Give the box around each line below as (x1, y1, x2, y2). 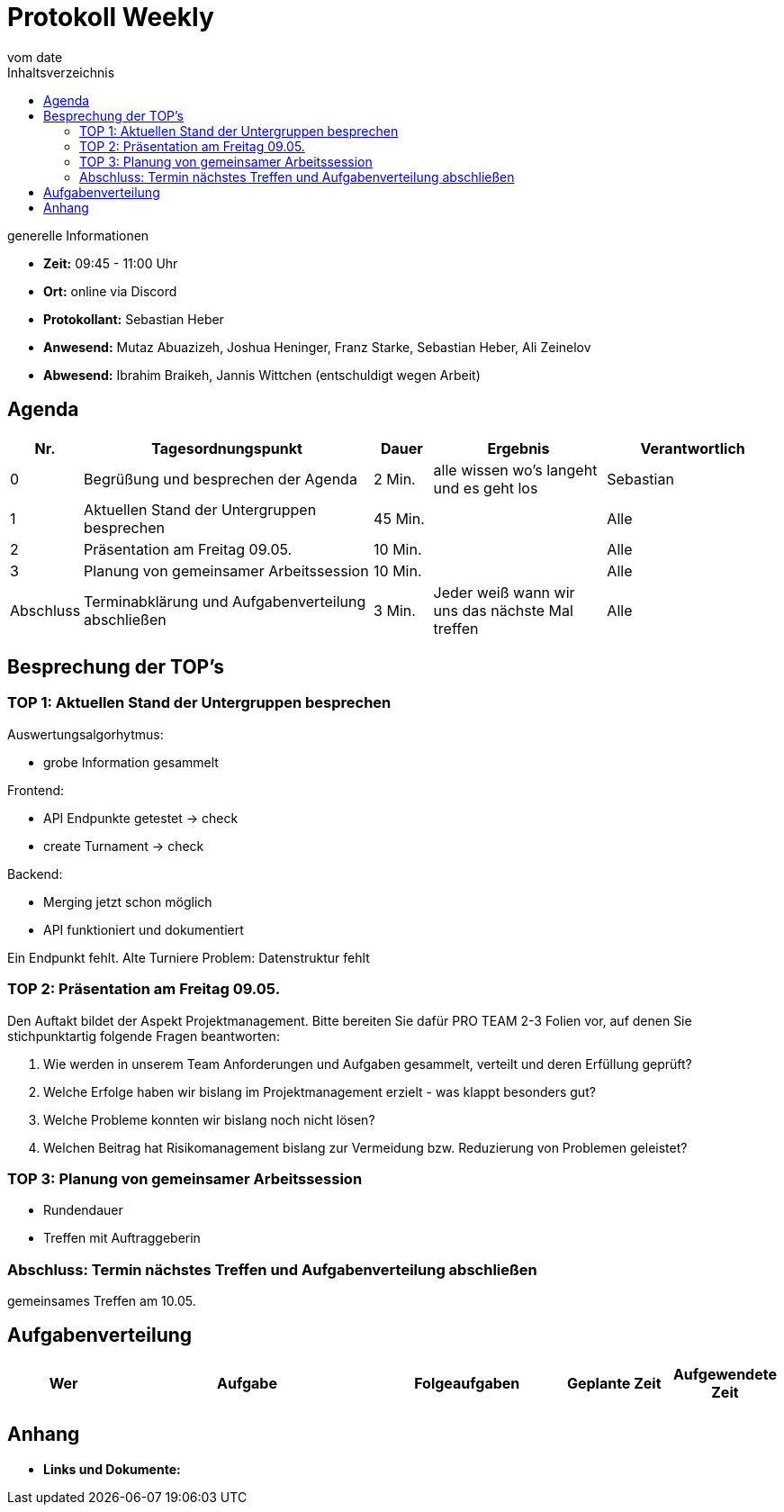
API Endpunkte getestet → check (43, 810, 239, 826)
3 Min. (374, 601, 416, 620)
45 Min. (374, 509, 425, 528)
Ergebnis (487, 439, 550, 457)
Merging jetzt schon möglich (43, 893, 212, 910)
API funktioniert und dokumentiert (43, 921, 244, 937)
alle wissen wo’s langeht (433, 460, 598, 479)
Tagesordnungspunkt (151, 439, 302, 457)
